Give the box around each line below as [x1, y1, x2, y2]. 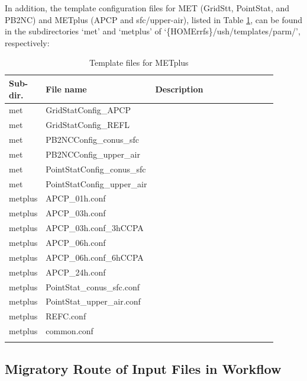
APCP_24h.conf [46, 265, 106, 278]
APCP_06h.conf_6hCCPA [46, 251, 144, 263]
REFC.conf [46, 310, 86, 322]
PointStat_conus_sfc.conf [46, 280, 140, 293]
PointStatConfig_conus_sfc [46, 162, 146, 175]
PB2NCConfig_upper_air [46, 148, 140, 160]
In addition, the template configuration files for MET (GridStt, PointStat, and [5, 2, 290, 14]
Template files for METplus [89, 56, 189, 69]
